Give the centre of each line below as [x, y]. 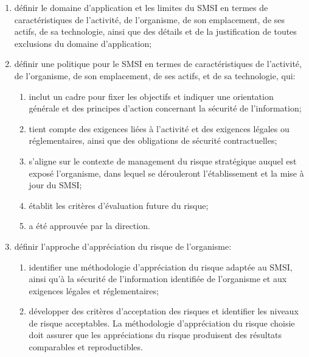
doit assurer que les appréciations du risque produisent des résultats [155, 335]
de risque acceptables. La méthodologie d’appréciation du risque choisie [162, 323]
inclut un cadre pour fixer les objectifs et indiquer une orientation [151, 96]
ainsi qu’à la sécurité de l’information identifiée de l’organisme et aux [158, 279]
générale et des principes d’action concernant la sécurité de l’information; [165, 108]
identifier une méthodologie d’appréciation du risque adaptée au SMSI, [161, 267]
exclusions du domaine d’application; [83, 43]
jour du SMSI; [55, 185]
